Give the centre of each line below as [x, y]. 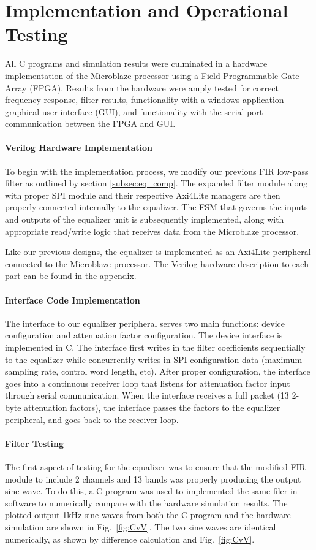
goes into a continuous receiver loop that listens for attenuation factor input [148, 383]
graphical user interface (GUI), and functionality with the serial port [134, 111]
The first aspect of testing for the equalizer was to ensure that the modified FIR [155, 466]
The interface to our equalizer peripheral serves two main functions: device [145, 323]
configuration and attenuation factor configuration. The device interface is [144, 335]
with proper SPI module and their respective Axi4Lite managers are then [143, 195]
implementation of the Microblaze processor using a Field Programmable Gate [152, 75]
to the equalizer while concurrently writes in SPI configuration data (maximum [154, 359]
